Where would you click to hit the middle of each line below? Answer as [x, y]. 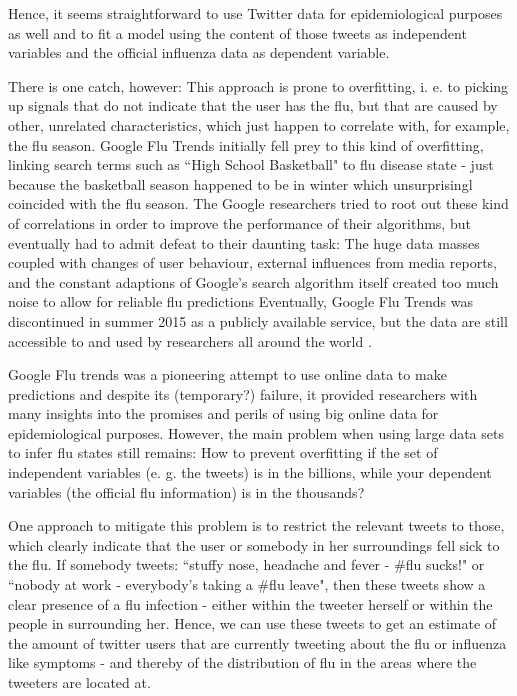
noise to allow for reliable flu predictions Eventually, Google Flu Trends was [240, 301]
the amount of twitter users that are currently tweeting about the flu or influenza [257, 642]
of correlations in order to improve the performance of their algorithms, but [239, 222]
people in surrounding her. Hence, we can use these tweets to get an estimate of [252, 623]
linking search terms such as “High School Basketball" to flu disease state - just [251, 164]
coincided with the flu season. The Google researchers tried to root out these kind [258, 203]
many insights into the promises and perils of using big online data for [223, 413]
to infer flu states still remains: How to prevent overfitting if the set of [223, 452]
